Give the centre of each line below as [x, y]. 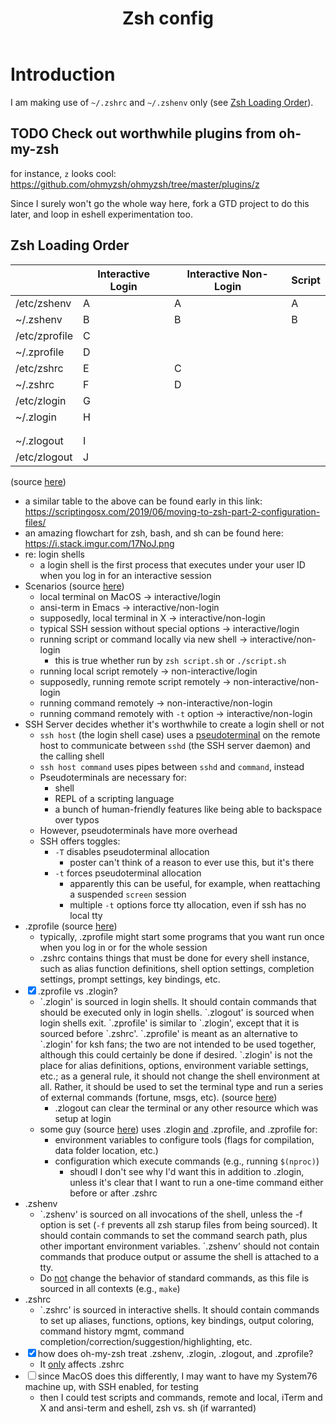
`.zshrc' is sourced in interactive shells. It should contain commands [179, 1309]
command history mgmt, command [112, 1331]
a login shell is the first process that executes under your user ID [172, 564]
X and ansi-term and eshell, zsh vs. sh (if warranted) [148, 1408]
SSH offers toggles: [80, 841]
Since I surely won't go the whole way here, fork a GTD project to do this [160, 203]
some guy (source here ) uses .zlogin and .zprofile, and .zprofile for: [178, 1129]
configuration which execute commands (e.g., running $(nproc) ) [187, 1161]
